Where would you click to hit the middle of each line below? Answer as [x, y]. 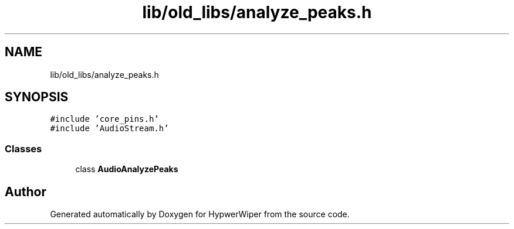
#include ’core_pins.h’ [104, 119]
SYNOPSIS [37, 97]
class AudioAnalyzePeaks [127, 169]
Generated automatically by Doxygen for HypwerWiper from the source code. [200, 214]
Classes [23, 148]
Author [26, 192]
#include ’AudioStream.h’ [109, 129]
